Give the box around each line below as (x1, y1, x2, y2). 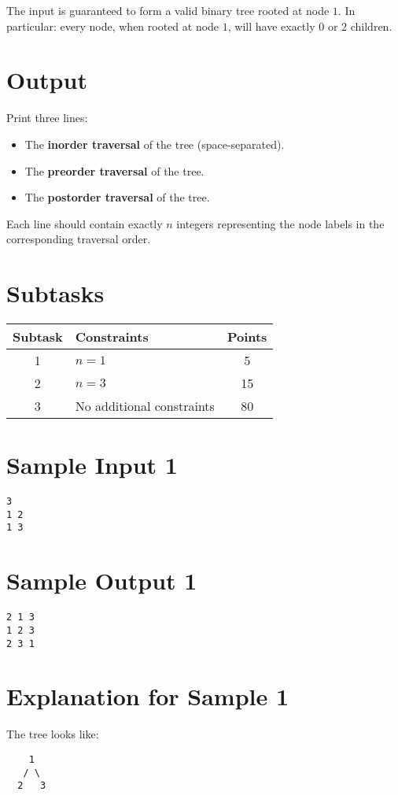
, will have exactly (227, 17, 315, 34)
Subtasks (6, 277, 105, 309)
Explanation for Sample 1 (6, 680, 289, 712)
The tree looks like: (6, 726, 99, 742)
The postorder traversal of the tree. (24, 189, 210, 205)
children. (350, 17, 392, 34)
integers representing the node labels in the (176, 215, 385, 231)
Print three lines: (6, 109, 88, 126)
